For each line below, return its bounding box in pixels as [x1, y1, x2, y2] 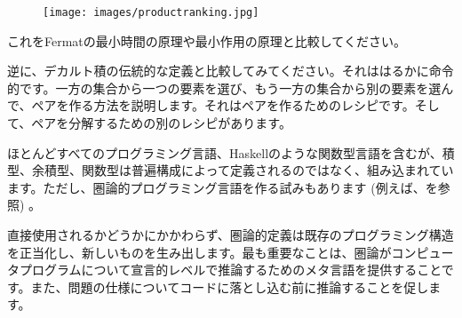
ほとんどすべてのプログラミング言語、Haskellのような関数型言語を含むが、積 [7, 143, 455, 162]
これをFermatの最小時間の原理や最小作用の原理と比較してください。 [7, 31, 406, 50]
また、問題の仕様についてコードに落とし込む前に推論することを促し [30, 277, 429, 296]
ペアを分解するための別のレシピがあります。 [31, 114, 291, 132]
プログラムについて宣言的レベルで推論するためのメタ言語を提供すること [19, 260, 442, 279]
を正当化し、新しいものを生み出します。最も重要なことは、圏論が [7, 242, 392, 261]
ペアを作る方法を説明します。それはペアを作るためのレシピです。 [31, 96, 415, 115]
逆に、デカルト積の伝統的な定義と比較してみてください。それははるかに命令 [7, 61, 454, 80]
